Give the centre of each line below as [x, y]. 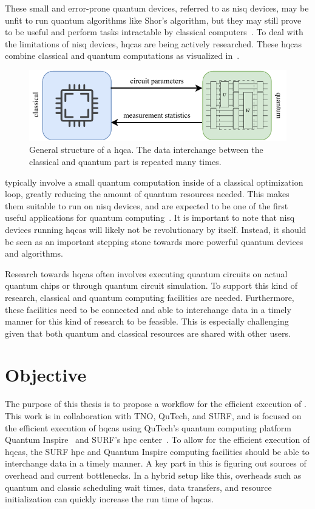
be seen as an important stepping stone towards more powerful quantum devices [154, 241]
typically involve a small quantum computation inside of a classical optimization [154, 182]
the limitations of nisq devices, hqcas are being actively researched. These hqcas [154, 43]
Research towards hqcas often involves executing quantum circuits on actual [146, 273]
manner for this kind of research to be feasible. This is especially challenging [147, 321]
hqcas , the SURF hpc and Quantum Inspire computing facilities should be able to [157, 451]
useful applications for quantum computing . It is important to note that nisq [150, 217]
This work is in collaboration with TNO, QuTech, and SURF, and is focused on [153, 416]
